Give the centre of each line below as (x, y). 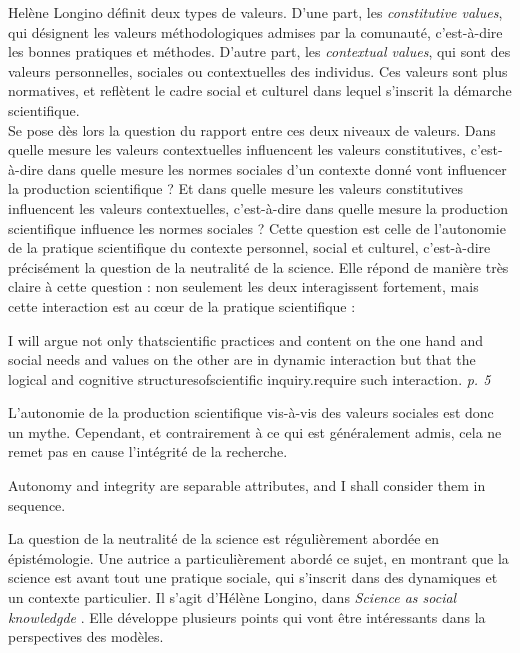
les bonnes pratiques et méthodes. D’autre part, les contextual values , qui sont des (259, 51)
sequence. (37, 504)
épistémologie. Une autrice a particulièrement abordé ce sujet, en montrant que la (258, 557)
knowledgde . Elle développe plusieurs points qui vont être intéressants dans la (247, 616)
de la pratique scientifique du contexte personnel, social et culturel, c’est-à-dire (249, 247)
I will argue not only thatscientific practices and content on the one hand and (246, 339)
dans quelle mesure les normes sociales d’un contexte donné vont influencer (277, 168)
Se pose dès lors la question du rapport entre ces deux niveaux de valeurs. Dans (252, 129)
